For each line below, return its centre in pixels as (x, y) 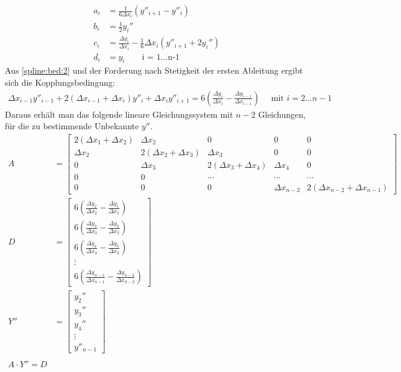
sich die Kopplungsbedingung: (60, 82)
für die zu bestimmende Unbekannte (72, 126)
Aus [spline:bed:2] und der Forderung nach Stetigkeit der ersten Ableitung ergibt (154, 70)
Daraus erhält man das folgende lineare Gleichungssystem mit (119, 114)
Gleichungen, (282, 114)
